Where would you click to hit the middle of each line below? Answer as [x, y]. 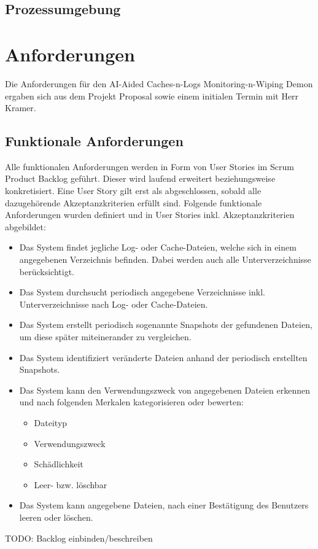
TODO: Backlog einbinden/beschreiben [79, 538]
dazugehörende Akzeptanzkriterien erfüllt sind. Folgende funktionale [134, 202]
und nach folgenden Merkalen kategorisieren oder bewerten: [131, 402]
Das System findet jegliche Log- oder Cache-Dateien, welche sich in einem [158, 247]
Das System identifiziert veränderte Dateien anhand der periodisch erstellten [163, 357]
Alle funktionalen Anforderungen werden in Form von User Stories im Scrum [149, 166]
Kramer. [21, 108]
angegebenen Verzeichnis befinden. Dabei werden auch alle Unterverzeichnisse [165, 259]
